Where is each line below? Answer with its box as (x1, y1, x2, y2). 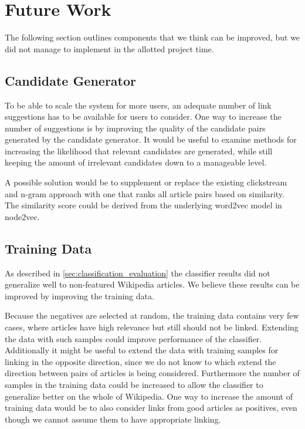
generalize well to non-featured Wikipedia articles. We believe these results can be (5, 278, 300, 290)
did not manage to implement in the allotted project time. (5, 42, 214, 55)
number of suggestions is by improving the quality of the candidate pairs (5, 121, 266, 134)
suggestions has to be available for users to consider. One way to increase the (5, 110, 282, 123)
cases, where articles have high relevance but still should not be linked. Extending (5, 321, 299, 333)
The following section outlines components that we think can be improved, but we (5, 31, 300, 43)
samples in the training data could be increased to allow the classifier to (5, 379, 263, 390)
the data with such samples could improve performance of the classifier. (5, 332, 262, 344)
